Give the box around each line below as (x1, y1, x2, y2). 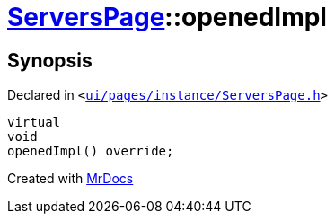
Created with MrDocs (7, 171, 134, 187)
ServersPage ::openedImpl (7, 2, 327, 32)
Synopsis (7, 49, 93, 72)
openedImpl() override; (7, 144, 174, 159)
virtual (7, 115, 61, 130)
